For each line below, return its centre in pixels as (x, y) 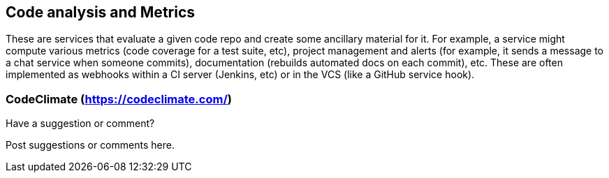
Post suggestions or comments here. (90, 145)
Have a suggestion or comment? (80, 124)
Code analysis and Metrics (101, 12)
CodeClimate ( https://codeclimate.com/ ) (119, 99)
